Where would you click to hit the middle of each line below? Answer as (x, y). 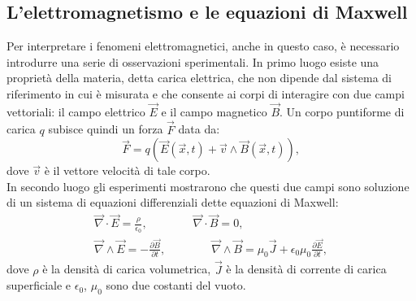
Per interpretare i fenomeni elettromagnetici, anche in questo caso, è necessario (203, 46)
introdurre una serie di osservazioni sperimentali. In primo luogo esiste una (193, 61)
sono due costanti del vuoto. (176, 285)
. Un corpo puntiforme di (342, 111)
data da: (199, 129)
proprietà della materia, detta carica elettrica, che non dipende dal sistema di (199, 78)
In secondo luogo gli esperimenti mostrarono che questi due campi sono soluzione (208, 186)
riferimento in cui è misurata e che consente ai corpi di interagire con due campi (206, 93)
